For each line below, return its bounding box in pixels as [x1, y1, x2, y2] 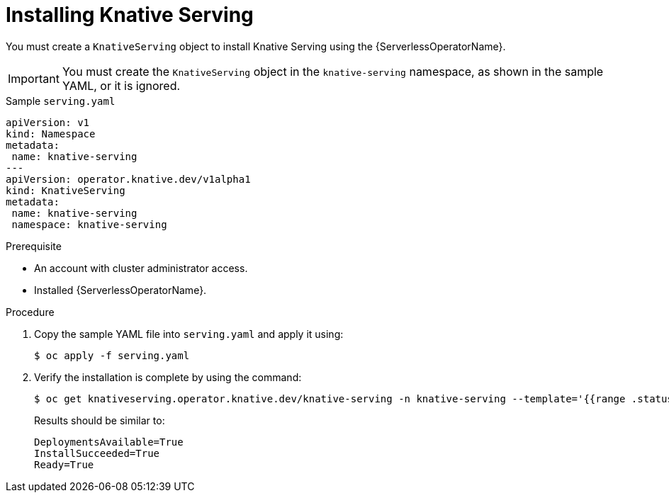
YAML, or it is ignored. [62, 78, 181, 93]
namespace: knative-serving [11, 218, 167, 230]
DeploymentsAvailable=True [34, 436, 184, 448]
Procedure [6, 305, 55, 318]
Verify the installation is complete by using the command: [34, 370, 302, 383]
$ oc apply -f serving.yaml [34, 349, 190, 361]
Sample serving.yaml [6, 94, 116, 107]
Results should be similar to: [34, 414, 165, 426]
